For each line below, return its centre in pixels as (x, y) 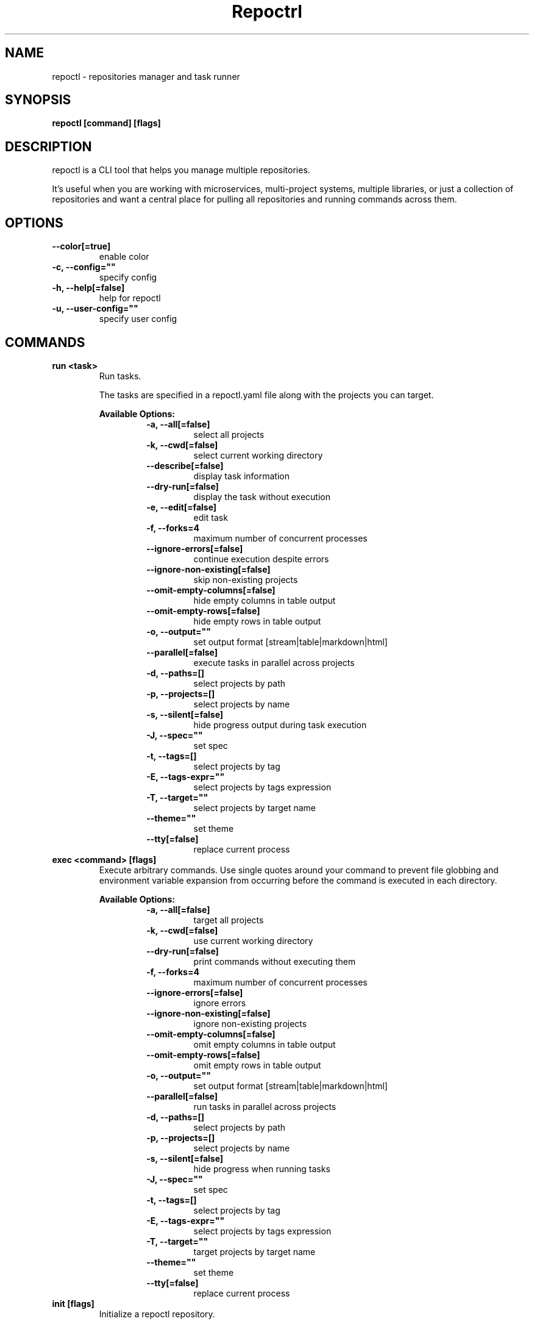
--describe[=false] (185, 465)
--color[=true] (81, 246)
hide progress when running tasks (262, 1168)
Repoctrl (267, 12)
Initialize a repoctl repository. (157, 1314)
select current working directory (258, 455)
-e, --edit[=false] (182, 507)
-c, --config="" (84, 267)
